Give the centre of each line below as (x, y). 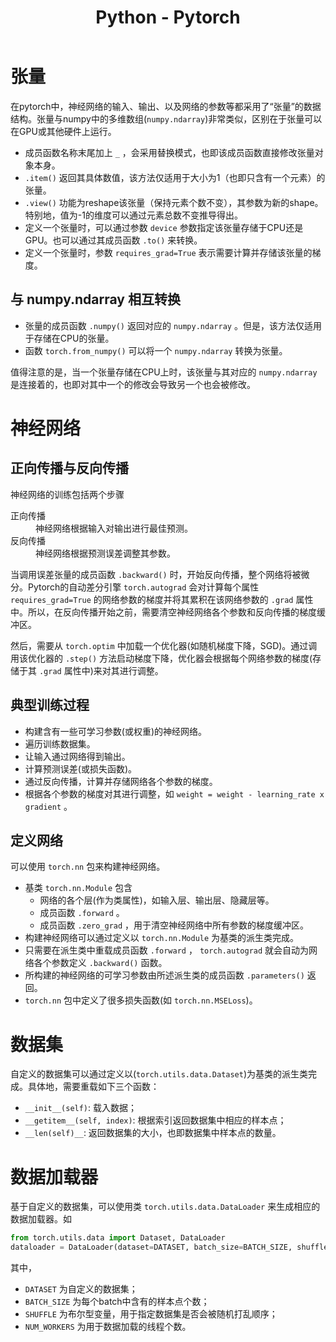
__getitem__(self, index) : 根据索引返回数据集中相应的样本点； (155, 1120)
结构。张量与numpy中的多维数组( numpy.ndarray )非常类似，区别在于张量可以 (166, 118)
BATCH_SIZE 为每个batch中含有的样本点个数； (117, 1301)
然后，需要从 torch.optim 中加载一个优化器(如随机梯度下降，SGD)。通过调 (164, 645)
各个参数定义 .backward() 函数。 (100, 963)
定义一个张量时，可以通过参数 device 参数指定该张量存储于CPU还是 (164, 227)
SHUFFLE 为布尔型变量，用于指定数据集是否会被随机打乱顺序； (151, 1314)
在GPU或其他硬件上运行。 (63, 131)
